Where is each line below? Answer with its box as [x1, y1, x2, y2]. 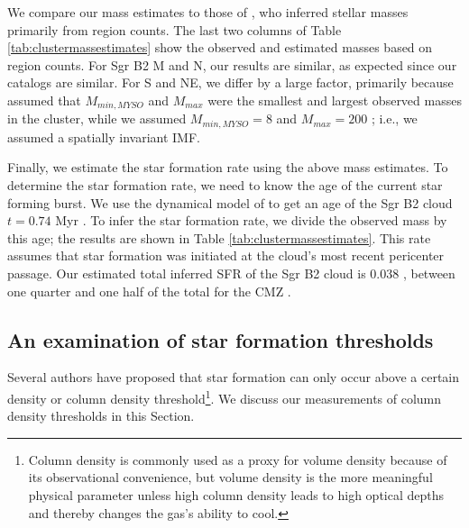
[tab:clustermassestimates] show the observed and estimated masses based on [7, 38, 433, 57]
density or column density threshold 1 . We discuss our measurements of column [7, 387, 442, 407]
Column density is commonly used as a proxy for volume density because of [28, 450, 447, 469]
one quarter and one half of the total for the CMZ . [7, 281, 291, 300]
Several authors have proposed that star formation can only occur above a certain [7, 368, 460, 387]
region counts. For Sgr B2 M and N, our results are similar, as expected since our [7, 55, 457, 74]
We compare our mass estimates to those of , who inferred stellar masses [7, 3, 409, 21]
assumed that [7, 90, 81, 109]
